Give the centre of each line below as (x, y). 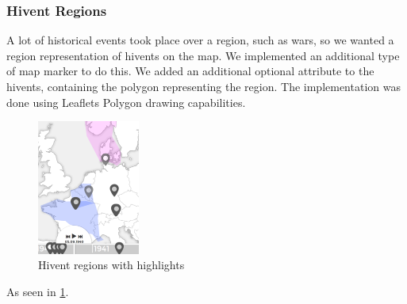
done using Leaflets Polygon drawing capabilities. (126, 102)
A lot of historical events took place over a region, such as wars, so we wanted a (200, 40)
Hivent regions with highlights (111, 265)
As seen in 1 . (38, 291)
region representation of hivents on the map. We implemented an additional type (203, 55)
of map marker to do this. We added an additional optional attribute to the (190, 71)
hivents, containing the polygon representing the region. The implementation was (203, 86)
